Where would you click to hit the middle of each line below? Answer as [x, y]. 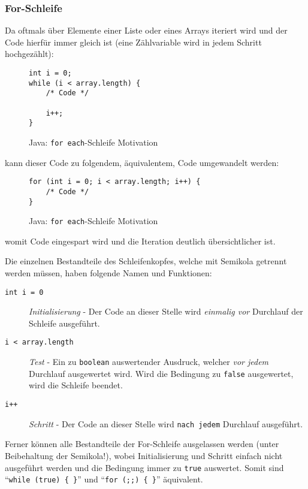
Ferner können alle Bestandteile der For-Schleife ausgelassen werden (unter [142, 444]
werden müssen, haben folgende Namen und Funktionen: [108, 273]
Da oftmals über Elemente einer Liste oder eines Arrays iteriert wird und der [146, 30]
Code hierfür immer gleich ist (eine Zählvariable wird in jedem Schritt [133, 42]
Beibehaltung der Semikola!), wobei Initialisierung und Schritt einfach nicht [144, 455]
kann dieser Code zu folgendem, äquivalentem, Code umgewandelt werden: [142, 162]
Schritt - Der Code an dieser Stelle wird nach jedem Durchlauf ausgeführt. [166, 423]
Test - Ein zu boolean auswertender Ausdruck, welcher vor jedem [149, 362]
